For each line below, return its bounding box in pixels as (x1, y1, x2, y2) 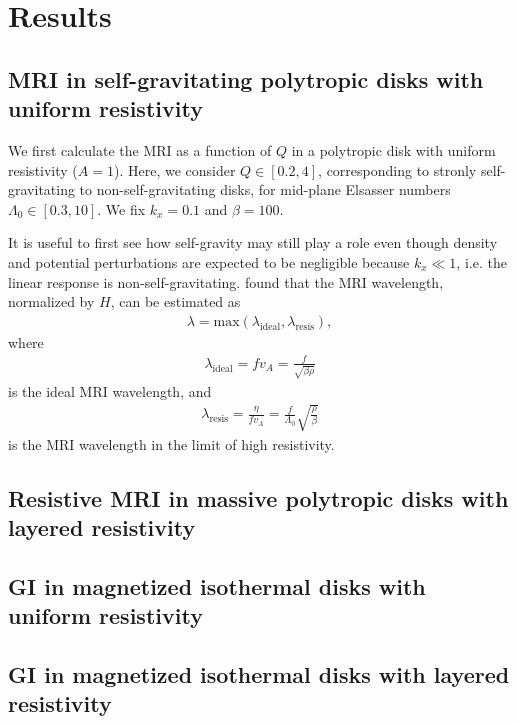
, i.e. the (456, 251, 507, 272)
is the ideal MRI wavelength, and (8, 380, 212, 401)
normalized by (8, 291, 95, 312)
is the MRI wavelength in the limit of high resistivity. (8, 433, 335, 454)
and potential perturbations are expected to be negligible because (8, 251, 410, 272)
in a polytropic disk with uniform (291, 139, 496, 160)
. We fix (97, 198, 146, 219)
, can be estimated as (110, 291, 241, 312)
